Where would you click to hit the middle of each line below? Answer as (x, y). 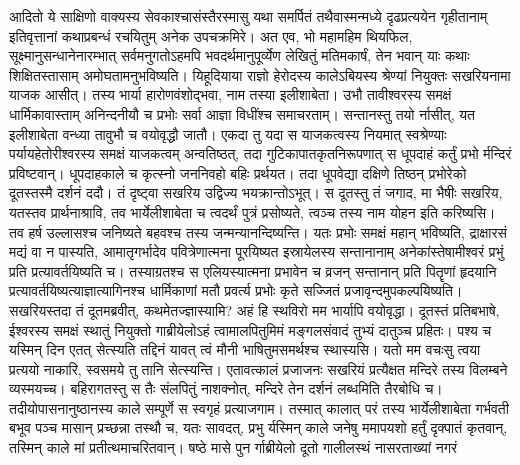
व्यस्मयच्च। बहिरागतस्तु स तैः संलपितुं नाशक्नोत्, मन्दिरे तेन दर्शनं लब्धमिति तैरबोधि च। (226, 388)
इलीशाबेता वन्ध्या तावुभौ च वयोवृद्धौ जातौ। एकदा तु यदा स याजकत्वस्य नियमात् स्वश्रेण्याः (228, 133)
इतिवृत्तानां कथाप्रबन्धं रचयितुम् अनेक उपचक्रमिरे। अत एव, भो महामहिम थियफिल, (211, 35)
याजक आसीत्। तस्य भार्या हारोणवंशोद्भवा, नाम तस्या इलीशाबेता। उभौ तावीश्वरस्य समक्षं (230, 94)
